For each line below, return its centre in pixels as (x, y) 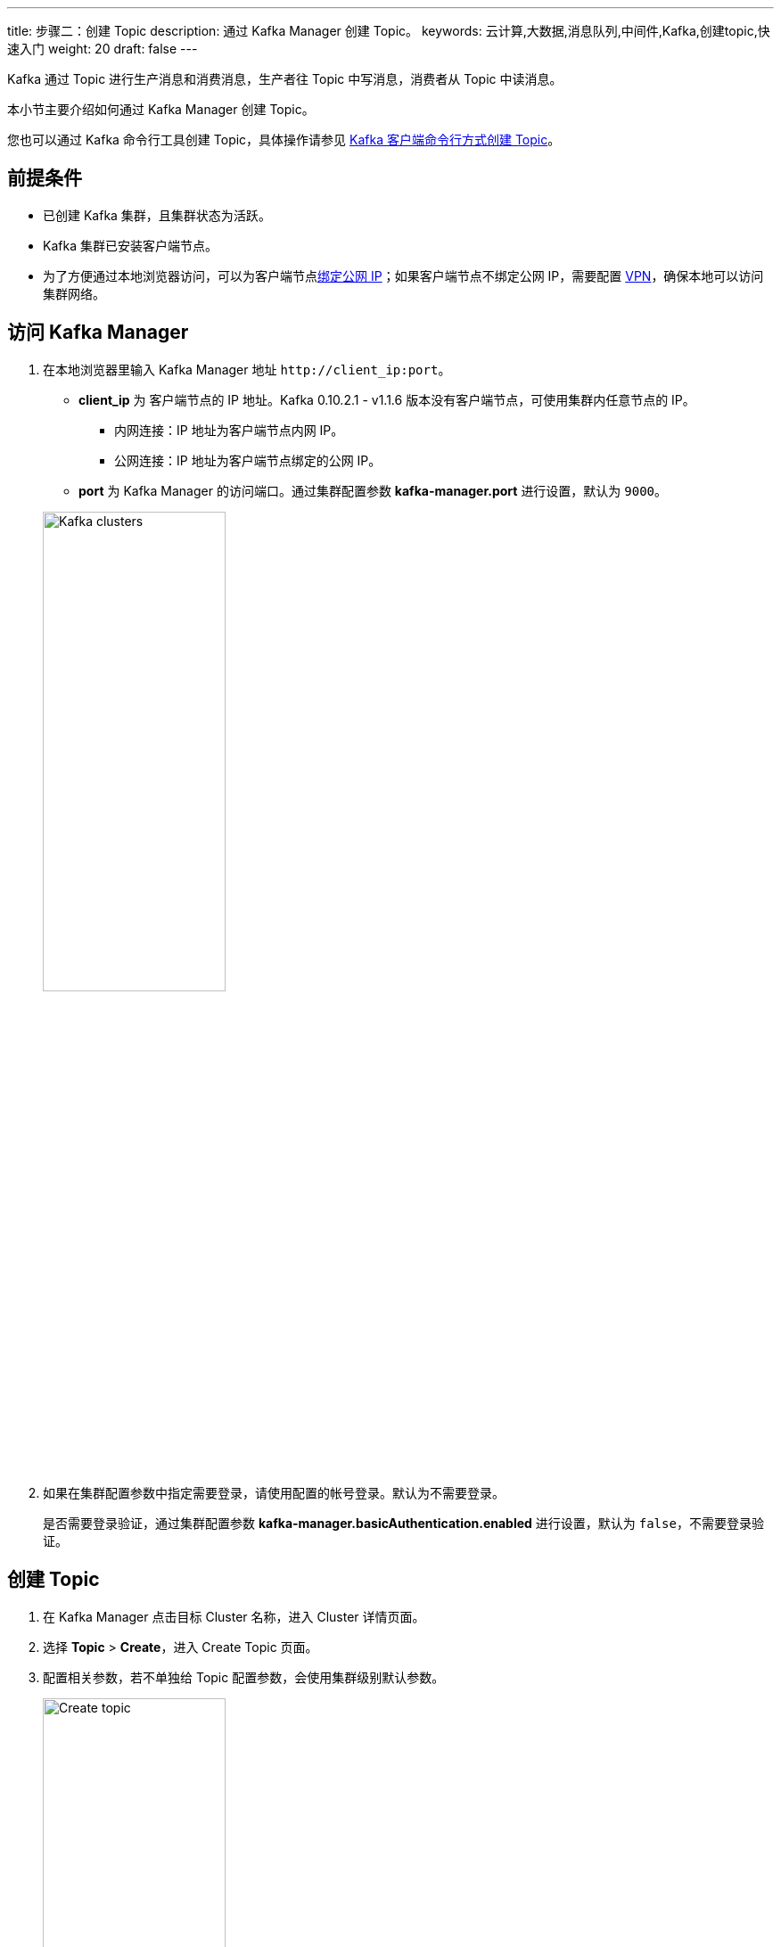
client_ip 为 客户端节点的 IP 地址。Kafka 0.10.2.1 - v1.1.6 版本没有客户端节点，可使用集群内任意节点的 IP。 (387, 399)
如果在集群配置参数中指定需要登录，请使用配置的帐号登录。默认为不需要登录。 (274, 1492)
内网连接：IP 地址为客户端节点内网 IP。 (229, 430)
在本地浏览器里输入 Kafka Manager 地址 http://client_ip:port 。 (247, 369)
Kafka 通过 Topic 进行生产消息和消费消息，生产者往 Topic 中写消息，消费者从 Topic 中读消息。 (285, 79)
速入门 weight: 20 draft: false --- (103, 49)
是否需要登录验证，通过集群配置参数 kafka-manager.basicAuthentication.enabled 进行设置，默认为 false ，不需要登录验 (403, 1523)
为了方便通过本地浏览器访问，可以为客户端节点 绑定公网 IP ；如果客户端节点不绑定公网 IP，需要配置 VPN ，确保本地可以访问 (403, 275)
